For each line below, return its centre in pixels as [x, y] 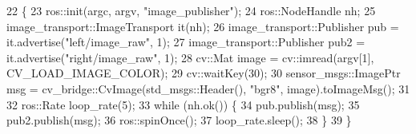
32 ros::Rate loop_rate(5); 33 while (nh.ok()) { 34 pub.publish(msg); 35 [183, 104]
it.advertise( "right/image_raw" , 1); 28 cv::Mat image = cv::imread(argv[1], [190, 57]
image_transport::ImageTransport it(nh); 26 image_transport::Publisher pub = [203, 26]
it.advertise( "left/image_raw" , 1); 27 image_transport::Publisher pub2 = [186, 42]
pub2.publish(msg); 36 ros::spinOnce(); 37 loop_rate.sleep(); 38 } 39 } [179, 120]
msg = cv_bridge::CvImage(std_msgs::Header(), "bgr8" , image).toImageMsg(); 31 [208, 88]
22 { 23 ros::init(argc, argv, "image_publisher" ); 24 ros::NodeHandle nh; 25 [191, 10]
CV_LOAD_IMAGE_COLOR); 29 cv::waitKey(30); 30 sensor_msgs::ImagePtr [204, 73]
